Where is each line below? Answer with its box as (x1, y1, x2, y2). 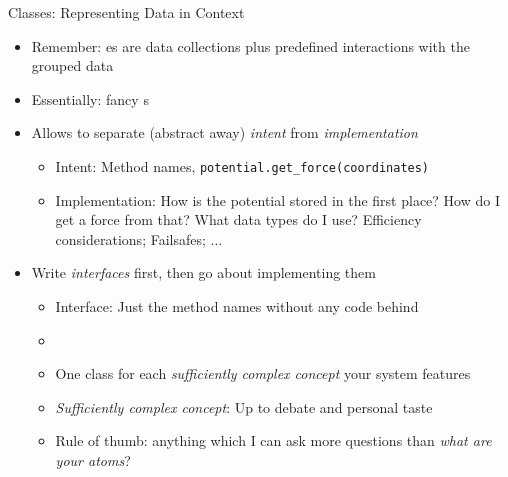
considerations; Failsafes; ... (55, 228, 223, 249)
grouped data (31, 55, 114, 76)
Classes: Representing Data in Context (8, 2, 245, 22)
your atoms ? (55, 449, 131, 470)
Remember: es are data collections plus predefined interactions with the (31, 35, 470, 56)
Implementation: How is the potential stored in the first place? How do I (55, 189, 500, 210)
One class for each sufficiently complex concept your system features (55, 363, 471, 384)
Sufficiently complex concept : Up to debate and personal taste (55, 396, 433, 417)
